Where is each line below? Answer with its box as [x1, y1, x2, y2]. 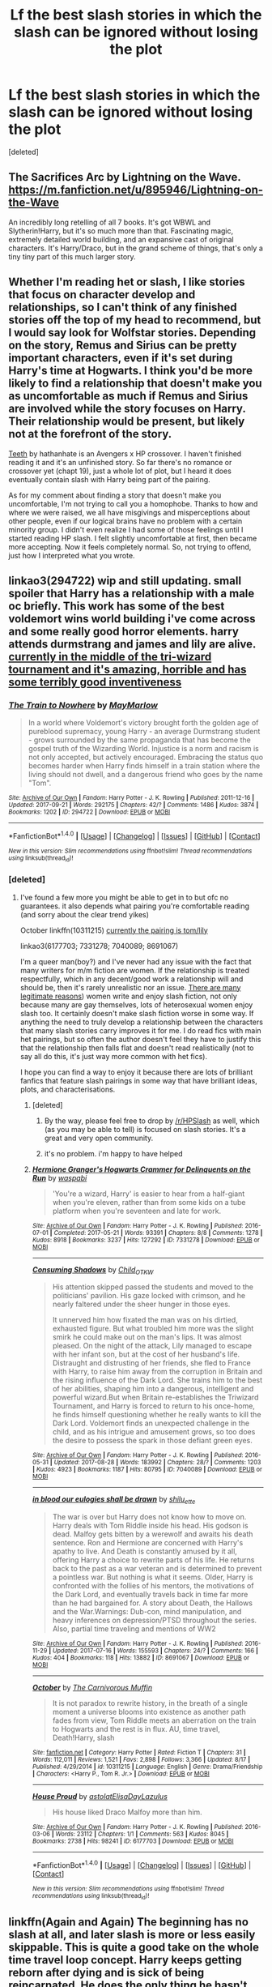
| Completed [49, 1229, 85, 1237]
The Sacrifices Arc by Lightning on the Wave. [8, 170, 241, 184]
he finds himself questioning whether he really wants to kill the [52, 1410, 261, 1420]
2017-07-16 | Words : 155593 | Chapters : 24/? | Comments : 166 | [79, 1647, 259, 1655]
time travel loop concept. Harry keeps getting [8, 1953, 243, 1967]
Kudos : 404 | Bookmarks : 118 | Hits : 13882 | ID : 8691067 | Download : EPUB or [32, 1654, 249, 1662]
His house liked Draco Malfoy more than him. [52, 1807, 202, 1817]
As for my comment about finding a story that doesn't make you [8, 490, 222, 500]
